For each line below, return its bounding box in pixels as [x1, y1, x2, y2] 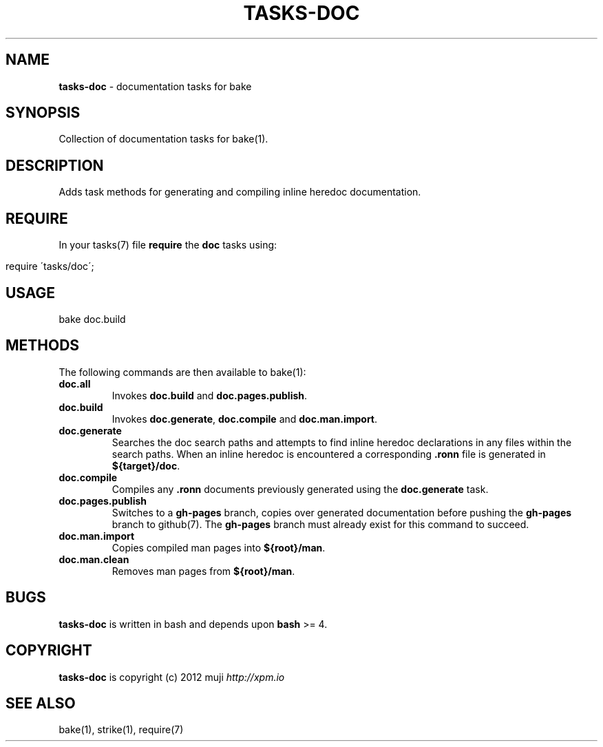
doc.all [59, 377, 91, 390]
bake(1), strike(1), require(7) [59, 724, 184, 736]
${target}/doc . [112, 459, 180, 472]
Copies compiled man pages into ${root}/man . [112, 541, 326, 554]
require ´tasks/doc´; [6, 260, 94, 273]
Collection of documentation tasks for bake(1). [59, 133, 268, 145]
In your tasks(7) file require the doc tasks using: [59, 239, 277, 251]
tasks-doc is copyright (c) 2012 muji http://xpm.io [59, 671, 285, 683]
